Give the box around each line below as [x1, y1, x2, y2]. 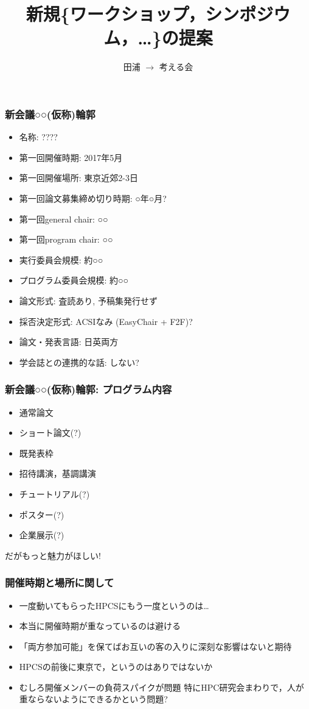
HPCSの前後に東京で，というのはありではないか [19, 660, 213, 673]
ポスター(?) [19, 508, 64, 521]
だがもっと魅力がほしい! [5, 549, 101, 561]
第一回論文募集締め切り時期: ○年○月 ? [19, 191, 167, 204]
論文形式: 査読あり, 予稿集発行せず [19, 294, 158, 307]
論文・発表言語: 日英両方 [19, 335, 119, 348]
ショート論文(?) [19, 426, 82, 439]
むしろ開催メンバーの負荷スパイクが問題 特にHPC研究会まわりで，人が [19, 680, 304, 693]
